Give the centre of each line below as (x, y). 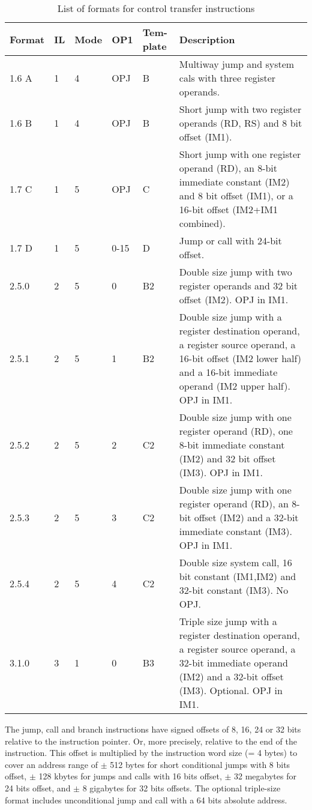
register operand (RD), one (236, 431)
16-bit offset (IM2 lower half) (240, 358)
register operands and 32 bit (238, 286)
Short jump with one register (240, 154)
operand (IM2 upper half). (235, 386)
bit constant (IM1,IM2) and (238, 576)
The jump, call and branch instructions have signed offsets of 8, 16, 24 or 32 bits (153, 729)
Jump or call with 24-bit (230, 240)
